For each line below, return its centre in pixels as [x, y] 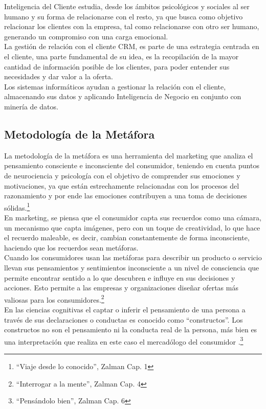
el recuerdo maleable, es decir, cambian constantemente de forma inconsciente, [127, 237]
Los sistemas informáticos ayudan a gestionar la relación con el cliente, [115, 86]
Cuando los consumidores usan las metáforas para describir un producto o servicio [133, 257]
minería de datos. [31, 106]
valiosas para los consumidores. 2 [54, 299]
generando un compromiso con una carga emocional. [86, 36]
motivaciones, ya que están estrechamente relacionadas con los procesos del [122, 185]
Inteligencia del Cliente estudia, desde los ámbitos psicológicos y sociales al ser [127, 6]
